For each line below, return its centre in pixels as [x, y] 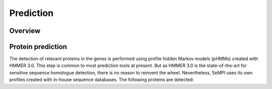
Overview [25, 31]
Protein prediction [38, 47]
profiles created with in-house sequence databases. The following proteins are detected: [101, 79]
